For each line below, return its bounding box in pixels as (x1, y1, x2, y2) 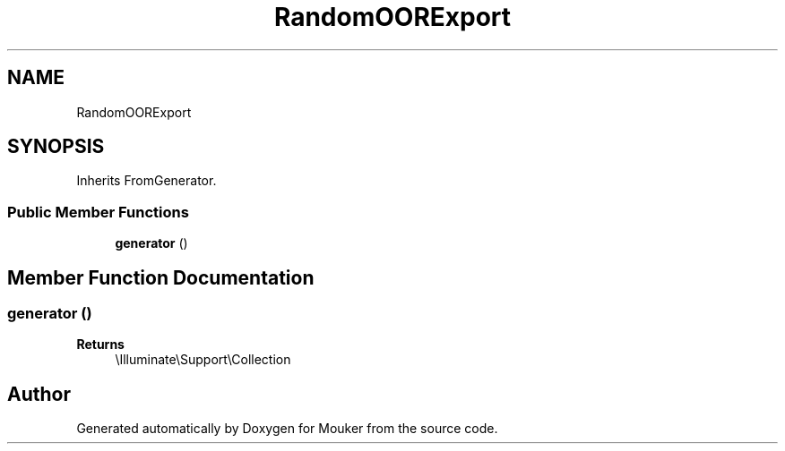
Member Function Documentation (7, 266, 315, 289)
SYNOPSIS (7, 135, 105, 158)
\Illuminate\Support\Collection (115, 352, 291, 368)
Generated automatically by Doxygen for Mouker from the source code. (76, 421, 498, 437)
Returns (76, 336, 125, 353)
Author (7, 382, 71, 405)
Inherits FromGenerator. (76, 173, 217, 189)
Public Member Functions (7, 202, 189, 221)
